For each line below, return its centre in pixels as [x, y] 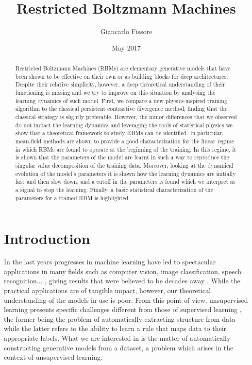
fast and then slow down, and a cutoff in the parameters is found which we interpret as [125, 182]
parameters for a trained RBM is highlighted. [73, 198]
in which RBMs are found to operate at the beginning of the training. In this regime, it [126, 149]
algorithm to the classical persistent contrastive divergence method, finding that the [121, 109]
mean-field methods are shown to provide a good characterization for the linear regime [125, 141]
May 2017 [126, 47]
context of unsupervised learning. [53, 357]
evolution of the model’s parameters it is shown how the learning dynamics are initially [126, 173]
